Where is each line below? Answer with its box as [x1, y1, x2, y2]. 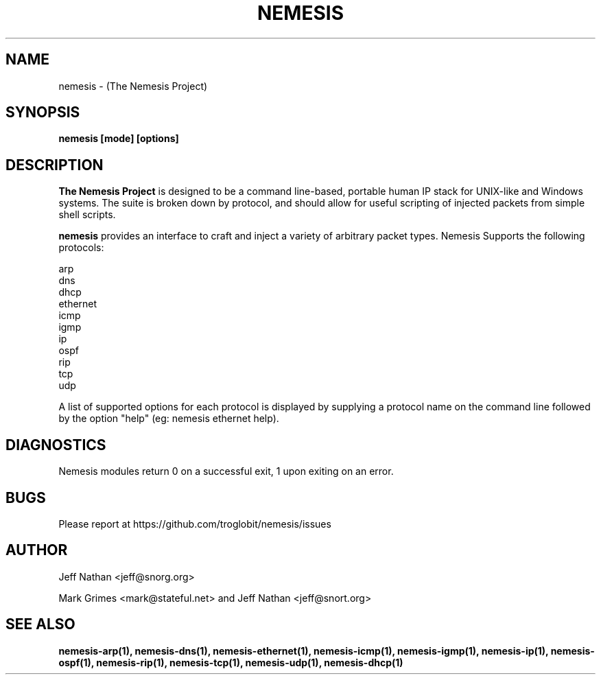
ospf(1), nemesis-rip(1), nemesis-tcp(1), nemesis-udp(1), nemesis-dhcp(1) [58, 656, 403, 668]
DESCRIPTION [5, 156, 104, 174]
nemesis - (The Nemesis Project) [58, 80, 208, 92]
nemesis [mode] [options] [58, 132, 179, 145]
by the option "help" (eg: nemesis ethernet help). [58, 412, 279, 425]
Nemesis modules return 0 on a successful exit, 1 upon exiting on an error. [58, 465, 394, 478]
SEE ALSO [5, 615, 75, 633]
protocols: [58, 242, 104, 254]
